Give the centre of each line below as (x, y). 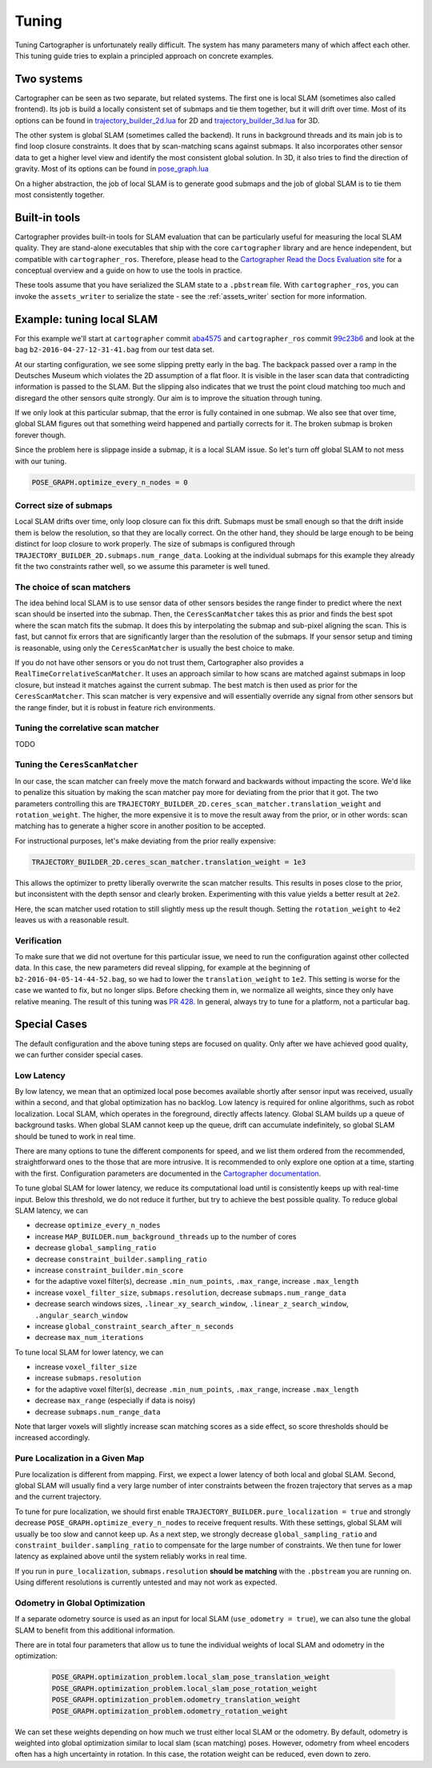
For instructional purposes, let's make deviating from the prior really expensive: (145, 841)
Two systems (49, 79)
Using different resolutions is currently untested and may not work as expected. (146, 1582)
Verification (38, 940)
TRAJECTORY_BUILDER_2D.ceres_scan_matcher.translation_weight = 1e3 (169, 862)
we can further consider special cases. (79, 1055)
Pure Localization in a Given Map (80, 1459)
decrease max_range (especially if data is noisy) (115, 1401)
